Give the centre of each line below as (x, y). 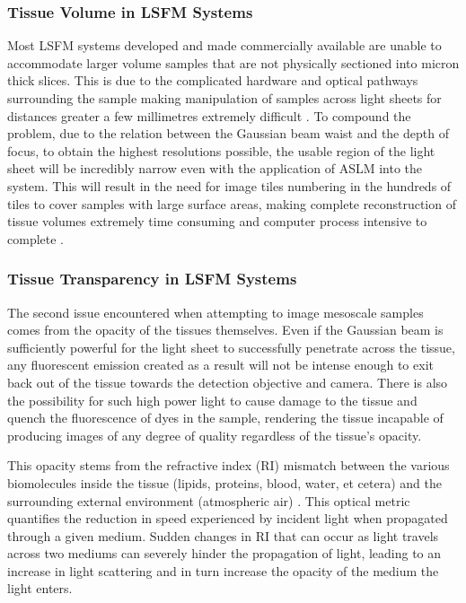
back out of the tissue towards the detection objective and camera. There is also (228, 382)
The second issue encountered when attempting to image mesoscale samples (215, 312)
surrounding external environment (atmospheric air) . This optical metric (209, 500)
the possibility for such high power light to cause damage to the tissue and (212, 400)
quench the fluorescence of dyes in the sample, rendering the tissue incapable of (225, 418)
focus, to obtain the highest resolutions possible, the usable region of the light (221, 150)
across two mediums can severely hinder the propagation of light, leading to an (224, 553)
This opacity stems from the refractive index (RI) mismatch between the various (229, 465)
